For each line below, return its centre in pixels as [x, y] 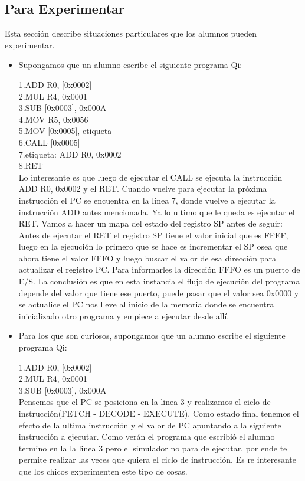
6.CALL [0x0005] [49, 142]
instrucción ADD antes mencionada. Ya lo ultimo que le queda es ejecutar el [157, 212]
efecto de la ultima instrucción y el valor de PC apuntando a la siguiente [150, 425]
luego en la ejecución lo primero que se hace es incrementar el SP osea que [153, 246]
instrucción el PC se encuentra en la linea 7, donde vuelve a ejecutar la [147, 200]
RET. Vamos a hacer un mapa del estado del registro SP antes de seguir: [150, 223]
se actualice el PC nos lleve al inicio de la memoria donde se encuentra [146, 304]
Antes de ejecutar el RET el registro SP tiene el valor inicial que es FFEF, [153, 235]
